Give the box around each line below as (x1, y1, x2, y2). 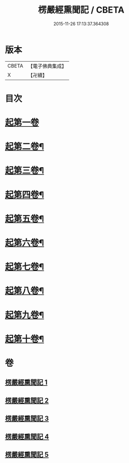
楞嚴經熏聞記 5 (5, 450, 49, 459)
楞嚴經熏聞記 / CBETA (38, 4, 125, 16)
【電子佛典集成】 (28, 63, 67, 69)
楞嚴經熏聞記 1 (5, 378, 48, 387)
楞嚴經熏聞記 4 (5, 432, 49, 441)
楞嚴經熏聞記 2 (5, 396, 49, 405)
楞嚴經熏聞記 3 (5, 414, 49, 423)
